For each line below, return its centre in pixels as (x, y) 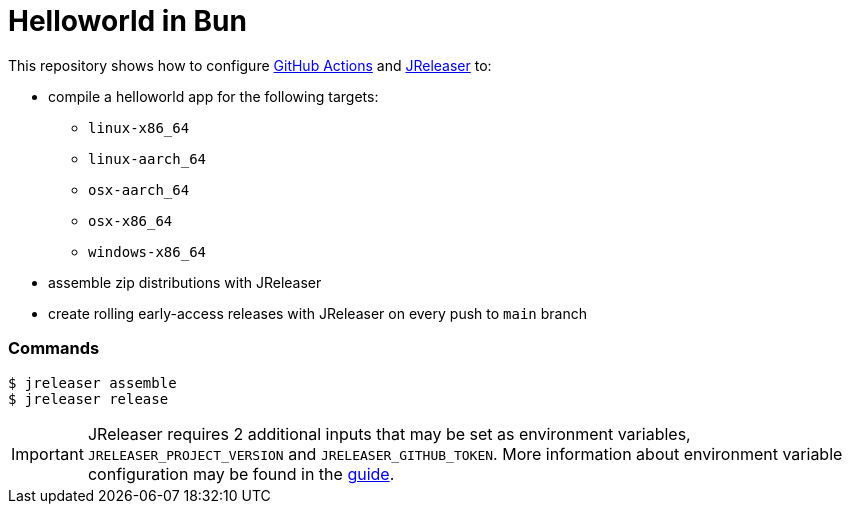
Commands (54, 348)
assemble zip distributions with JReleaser (185, 282)
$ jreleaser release (88, 398)
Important (47, 453)
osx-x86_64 (130, 220)
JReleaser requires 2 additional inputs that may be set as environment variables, (389, 433)
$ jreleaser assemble (92, 382)
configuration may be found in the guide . (241, 473)
